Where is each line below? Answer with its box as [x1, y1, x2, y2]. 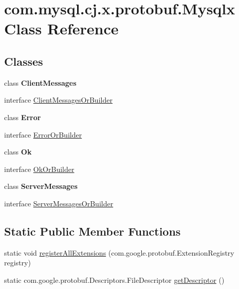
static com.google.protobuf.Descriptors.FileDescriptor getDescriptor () [4, 274, 225, 285]
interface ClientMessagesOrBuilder [4, 94, 113, 105]
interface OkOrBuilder [4, 163, 75, 174]
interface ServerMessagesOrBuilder [4, 198, 114, 208]
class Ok [4, 146, 32, 157]
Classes [4, 53, 43, 69]
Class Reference [4, 18, 119, 39]
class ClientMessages [4, 77, 77, 88]
